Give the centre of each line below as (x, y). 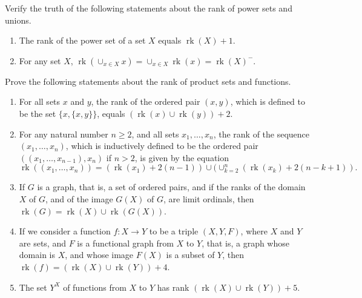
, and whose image (99, 255)
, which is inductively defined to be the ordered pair (162, 146)
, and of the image (79, 198)
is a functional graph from (125, 243)
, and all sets (155, 134)
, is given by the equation (182, 157)
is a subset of (190, 255)
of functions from (95, 287)
